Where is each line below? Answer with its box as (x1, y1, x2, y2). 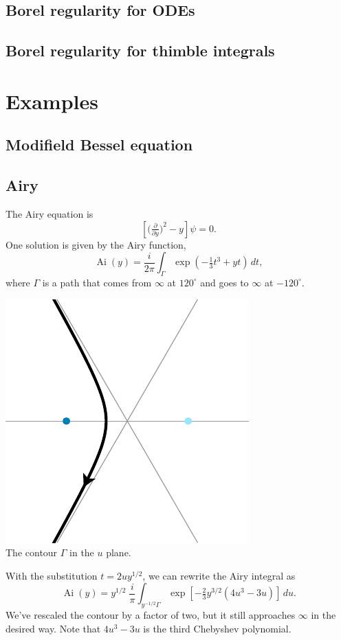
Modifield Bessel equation (5, 134, 193, 155)
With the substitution (5, 568, 98, 582)
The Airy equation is (5, 206, 93, 220)
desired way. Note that (5, 621, 101, 635)
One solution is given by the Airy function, (5, 237, 186, 251)
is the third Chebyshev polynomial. (143, 621, 291, 635)
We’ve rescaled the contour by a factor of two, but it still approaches (5, 608, 296, 622)
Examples (5, 87, 98, 115)
